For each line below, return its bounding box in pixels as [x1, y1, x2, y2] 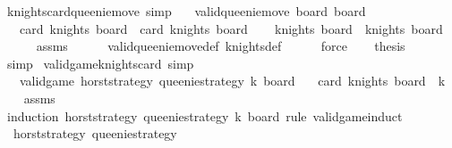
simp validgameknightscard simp [6, 53, 194, 72]
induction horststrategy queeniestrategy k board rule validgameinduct [6, 106, 403, 125]
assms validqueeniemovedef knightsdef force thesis [36, 37, 405, 55]
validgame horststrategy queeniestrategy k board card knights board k [19, 71, 446, 90]
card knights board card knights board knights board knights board [19, 19, 443, 37]
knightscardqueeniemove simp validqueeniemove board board [6, 2, 366, 20]
